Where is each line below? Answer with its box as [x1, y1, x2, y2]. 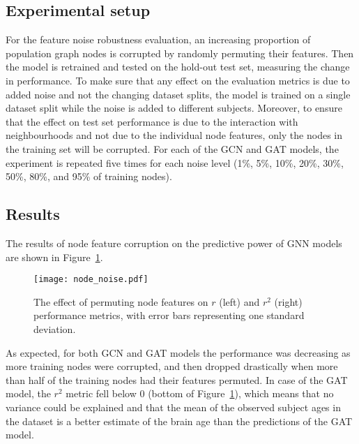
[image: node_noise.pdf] [33, 274, 148, 285]
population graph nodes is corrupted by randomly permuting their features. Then [6, 45, 354, 60]
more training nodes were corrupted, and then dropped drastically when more [6, 359, 338, 373]
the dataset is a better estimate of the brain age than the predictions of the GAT [6, 413, 353, 428]
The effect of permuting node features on [33, 294, 208, 309]
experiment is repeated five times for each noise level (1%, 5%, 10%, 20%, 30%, [6, 155, 344, 170]
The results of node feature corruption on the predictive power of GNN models [6, 235, 342, 250]
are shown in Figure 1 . [6, 249, 103, 264]
